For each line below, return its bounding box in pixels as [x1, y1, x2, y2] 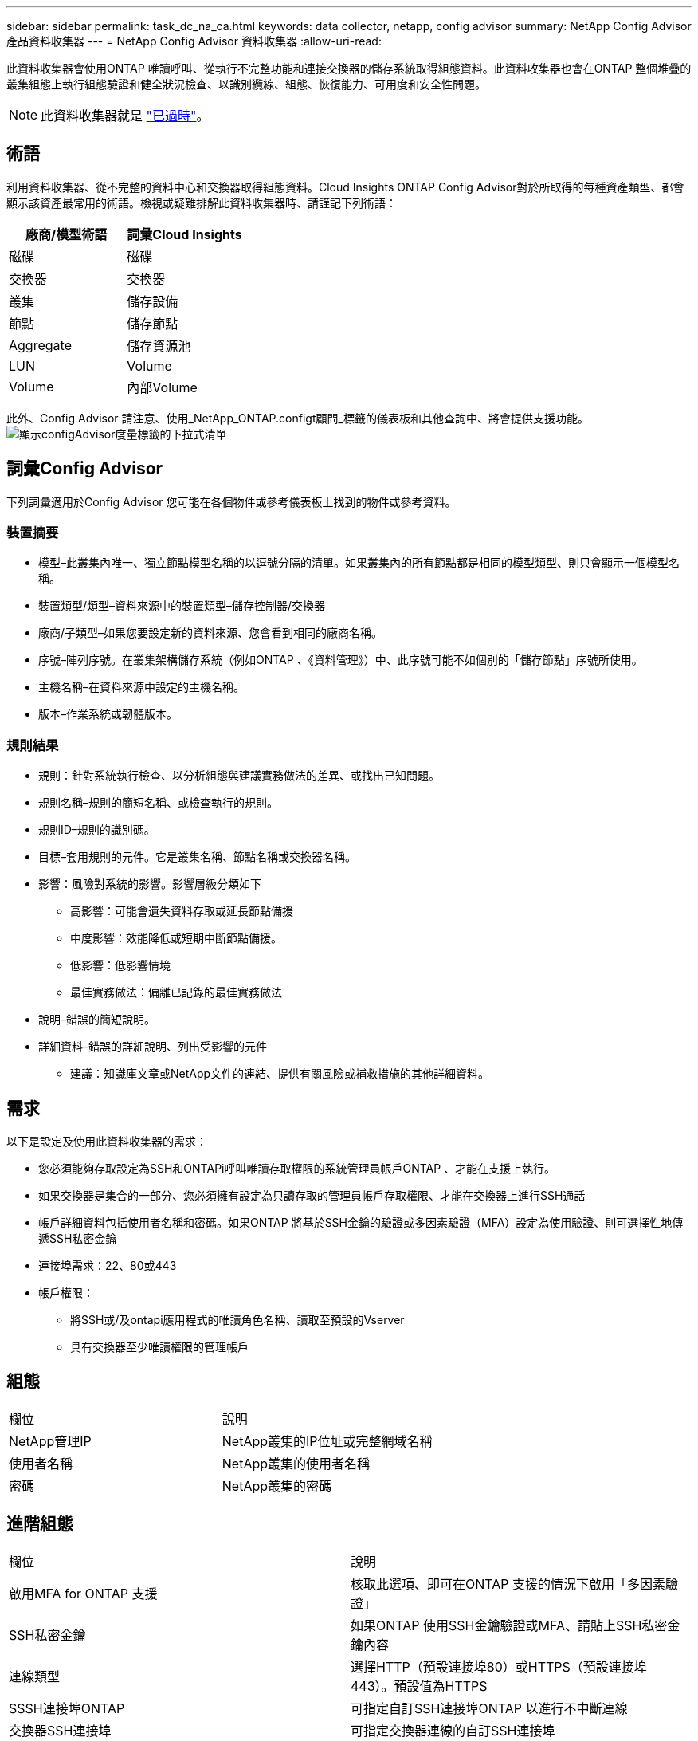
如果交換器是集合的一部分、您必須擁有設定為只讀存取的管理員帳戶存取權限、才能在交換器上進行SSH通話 [38, 1189, 586, 1203]
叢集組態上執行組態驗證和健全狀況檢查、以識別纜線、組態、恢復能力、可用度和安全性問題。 [6, 77, 486, 91]
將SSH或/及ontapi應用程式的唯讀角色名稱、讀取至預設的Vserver [70, 1313, 405, 1327]
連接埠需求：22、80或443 [38, 1259, 177, 1273]
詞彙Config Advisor [6, 458, 163, 479]
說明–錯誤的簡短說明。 [38, 1012, 155, 1027]
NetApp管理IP [9, 1432, 92, 1449]
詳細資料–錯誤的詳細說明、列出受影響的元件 [38, 1039, 267, 1054]
